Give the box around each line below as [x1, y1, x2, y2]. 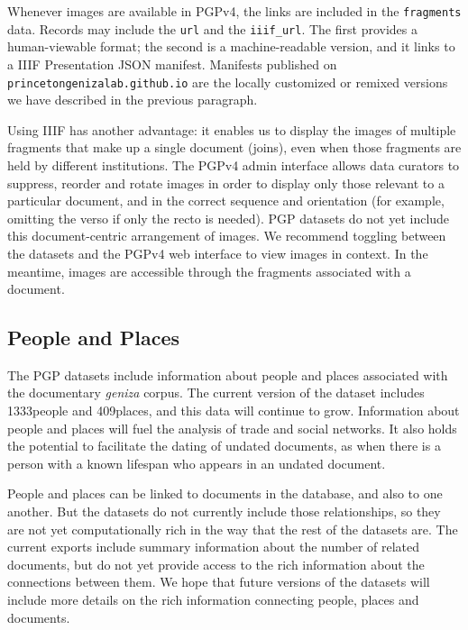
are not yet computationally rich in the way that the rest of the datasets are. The [7, 519, 458, 538]
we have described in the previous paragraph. [7, 90, 258, 109]
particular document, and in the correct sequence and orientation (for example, [7, 191, 445, 210]
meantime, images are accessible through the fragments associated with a [7, 261, 411, 280]
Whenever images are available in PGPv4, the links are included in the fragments [7, 2, 462, 20]
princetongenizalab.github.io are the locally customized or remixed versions [7, 72, 448, 91]
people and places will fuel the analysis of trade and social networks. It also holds [7, 418, 457, 437]
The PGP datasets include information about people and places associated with [7, 365, 448, 384]
